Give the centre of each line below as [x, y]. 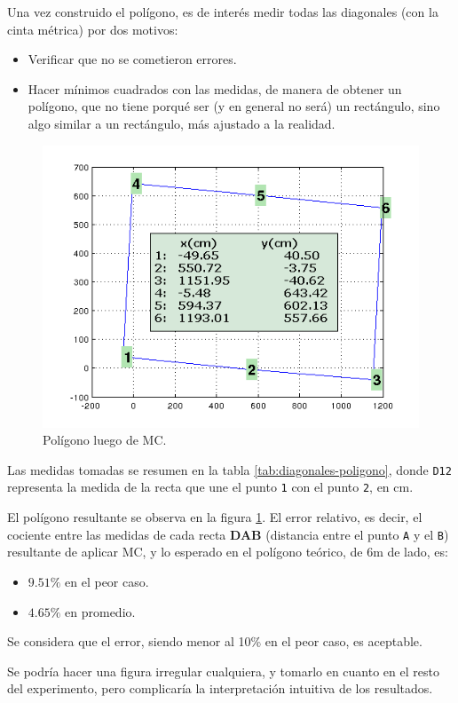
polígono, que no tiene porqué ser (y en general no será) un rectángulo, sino [234, 106]
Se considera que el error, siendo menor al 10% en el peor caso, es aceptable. [215, 641]
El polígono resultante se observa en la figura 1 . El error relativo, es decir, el [215, 517]
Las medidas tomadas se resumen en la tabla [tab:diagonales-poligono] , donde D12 [229, 469]
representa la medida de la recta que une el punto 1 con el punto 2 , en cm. [210, 487]
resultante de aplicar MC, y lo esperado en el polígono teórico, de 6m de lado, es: [228, 552]
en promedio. [100, 611]
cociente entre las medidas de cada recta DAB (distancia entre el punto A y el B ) [228, 534]
